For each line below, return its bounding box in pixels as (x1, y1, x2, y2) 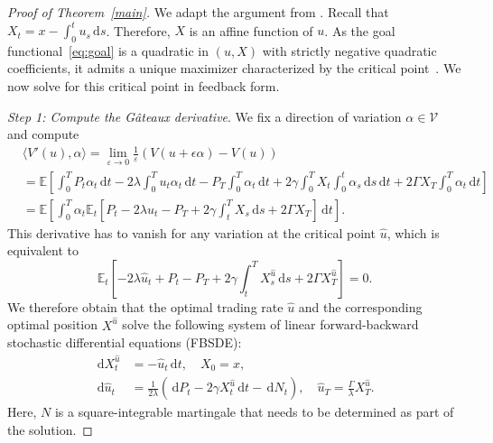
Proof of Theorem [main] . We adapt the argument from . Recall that (7, 3, 389, 21)
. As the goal (324, 21, 395, 40)
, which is (386, 223, 440, 242)
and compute (7, 125, 79, 143)
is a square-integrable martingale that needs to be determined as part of (54, 402, 454, 421)
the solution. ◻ (7, 420, 93, 438)
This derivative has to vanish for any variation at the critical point (7, 223, 376, 242)
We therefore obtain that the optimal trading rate (7, 297, 284, 316)
